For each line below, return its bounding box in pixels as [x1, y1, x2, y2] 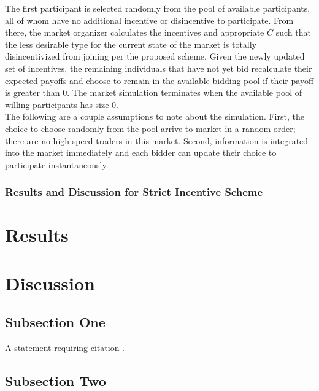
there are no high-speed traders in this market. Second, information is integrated [5, 134, 309, 147]
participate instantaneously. [5, 158, 109, 171]
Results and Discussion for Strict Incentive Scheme [5, 184, 263, 199]
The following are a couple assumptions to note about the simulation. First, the [5, 110, 304, 123]
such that [275, 26, 311, 39]
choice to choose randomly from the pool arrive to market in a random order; [5, 122, 296, 134]
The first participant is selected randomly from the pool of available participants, [5, 2, 310, 14]
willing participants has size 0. [5, 98, 118, 110]
